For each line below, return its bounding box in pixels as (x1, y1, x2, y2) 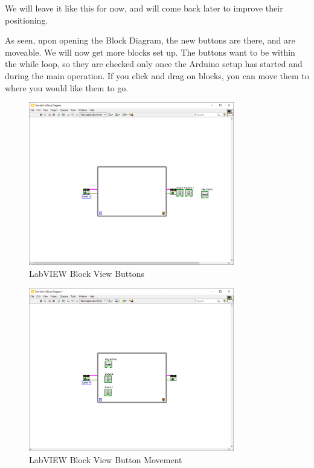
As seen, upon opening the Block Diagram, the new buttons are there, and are (5, 34, 295, 47)
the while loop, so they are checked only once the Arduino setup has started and (5, 57, 303, 70)
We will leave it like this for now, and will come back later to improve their (5, 2, 283, 14)
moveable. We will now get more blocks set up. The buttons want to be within (5, 45, 295, 58)
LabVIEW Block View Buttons (29, 267, 145, 280)
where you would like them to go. (5, 81, 129, 94)
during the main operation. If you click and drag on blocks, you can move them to (5, 69, 309, 82)
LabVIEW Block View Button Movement (29, 453, 182, 466)
